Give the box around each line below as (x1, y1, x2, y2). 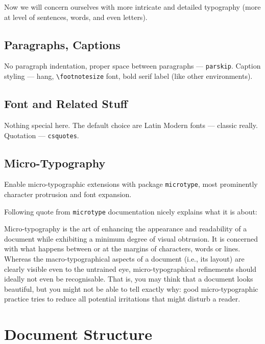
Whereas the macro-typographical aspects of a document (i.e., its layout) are (4, 253, 245, 264)
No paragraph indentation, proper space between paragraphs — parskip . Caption (4, 60, 261, 71)
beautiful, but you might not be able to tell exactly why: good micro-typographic (4, 283, 258, 294)
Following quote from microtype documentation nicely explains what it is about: (4, 206, 257, 217)
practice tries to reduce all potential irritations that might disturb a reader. (4, 293, 240, 304)
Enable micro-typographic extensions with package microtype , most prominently (4, 179, 258, 189)
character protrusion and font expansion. (4, 189, 132, 200)
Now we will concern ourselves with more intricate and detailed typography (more (4, 2, 261, 12)
